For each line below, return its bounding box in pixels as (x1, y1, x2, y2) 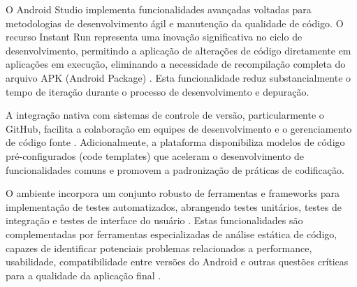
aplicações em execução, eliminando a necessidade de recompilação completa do (6, 57, 346, 71)
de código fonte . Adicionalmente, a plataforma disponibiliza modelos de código (6, 135, 345, 149)
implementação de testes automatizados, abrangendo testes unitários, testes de (6, 199, 342, 214)
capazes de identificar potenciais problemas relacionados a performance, (6, 240, 312, 255)
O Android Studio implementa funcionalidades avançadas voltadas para (6, 2, 312, 16)
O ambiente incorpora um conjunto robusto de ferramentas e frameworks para (6, 186, 340, 200)
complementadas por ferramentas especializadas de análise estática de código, (6, 226, 337, 241)
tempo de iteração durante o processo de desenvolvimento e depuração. (6, 84, 309, 98)
